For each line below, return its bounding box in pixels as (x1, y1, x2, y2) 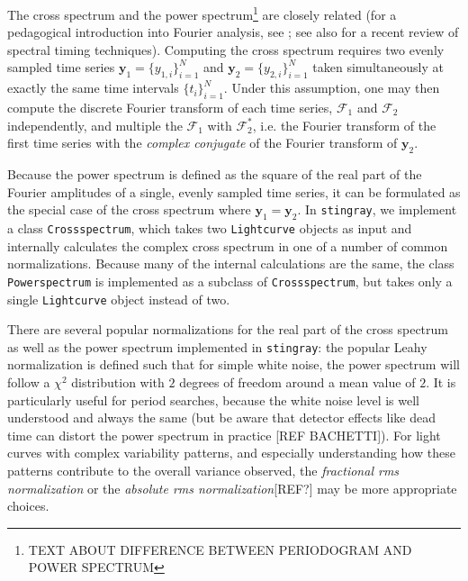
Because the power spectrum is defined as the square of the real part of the (7, 165, 422, 184)
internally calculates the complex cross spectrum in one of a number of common (7, 236, 448, 255)
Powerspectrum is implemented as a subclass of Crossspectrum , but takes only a (7, 271, 453, 290)
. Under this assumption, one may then (223, 78, 440, 97)
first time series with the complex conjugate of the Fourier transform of (7, 133, 398, 152)
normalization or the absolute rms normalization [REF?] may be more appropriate (7, 478, 457, 497)
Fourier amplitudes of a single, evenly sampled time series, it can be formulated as (7, 182, 461, 201)
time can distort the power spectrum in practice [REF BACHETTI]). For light (7, 425, 441, 444)
